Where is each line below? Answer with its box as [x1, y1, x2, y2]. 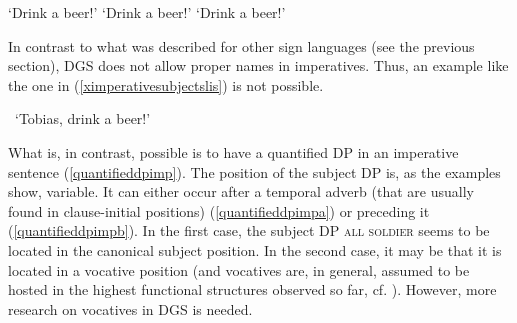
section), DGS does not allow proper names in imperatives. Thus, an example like [8, 55, 509, 76]
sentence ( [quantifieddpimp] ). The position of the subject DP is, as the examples [8, 161, 501, 182]
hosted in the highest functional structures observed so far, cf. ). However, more [8, 279, 497, 300]
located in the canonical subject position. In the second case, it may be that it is [8, 239, 502, 260]
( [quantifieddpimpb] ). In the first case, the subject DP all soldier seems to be [8, 220, 490, 241]
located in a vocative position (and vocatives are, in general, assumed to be [8, 259, 470, 280]
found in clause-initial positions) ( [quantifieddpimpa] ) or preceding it [8, 200, 430, 221]
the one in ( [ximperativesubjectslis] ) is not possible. [8, 74, 324, 95]
